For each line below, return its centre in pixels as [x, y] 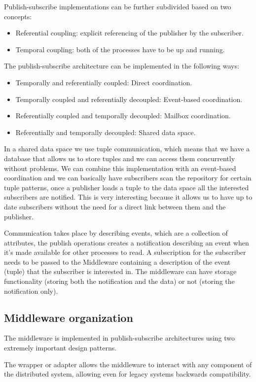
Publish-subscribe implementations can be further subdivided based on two [118, 6]
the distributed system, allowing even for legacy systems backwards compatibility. [128, 374]
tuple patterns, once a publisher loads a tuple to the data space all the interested [127, 187]
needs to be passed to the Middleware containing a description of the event [117, 261]
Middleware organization [69, 317]
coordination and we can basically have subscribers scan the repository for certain [128, 178]
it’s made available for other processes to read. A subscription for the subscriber [125, 252]
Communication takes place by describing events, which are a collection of [116, 233]
